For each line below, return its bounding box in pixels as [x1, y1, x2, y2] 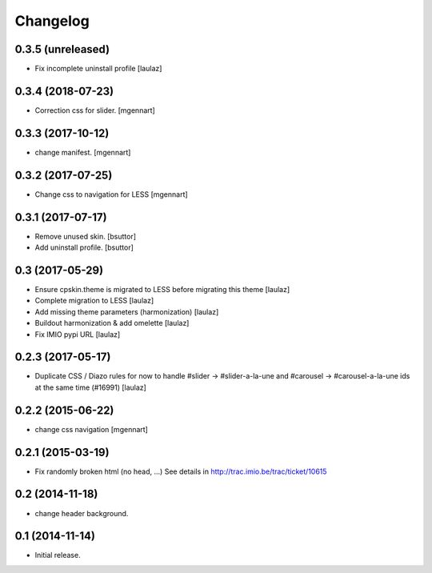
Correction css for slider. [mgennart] [34, 105, 155, 115]
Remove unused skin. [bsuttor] [34, 231, 136, 241]
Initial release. [34, 551, 81, 560]
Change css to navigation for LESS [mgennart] [34, 189, 188, 199]
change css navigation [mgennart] [34, 424, 148, 434]
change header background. [34, 508, 129, 518]
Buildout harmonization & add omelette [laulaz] [34, 319, 190, 328]
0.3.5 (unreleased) [14, 42, 110, 56]
